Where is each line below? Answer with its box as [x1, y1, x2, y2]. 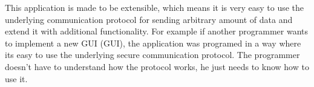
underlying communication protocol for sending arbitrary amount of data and [5, 13, 293, 25]
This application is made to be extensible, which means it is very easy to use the [5, 1, 304, 13]
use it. [5, 72, 28, 85]
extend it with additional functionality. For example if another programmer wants [5, 25, 309, 37]
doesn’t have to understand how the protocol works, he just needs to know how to [5, 60, 309, 72]
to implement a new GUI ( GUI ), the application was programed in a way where [5, 36, 301, 49]
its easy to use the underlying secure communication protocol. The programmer [5, 48, 300, 61]
